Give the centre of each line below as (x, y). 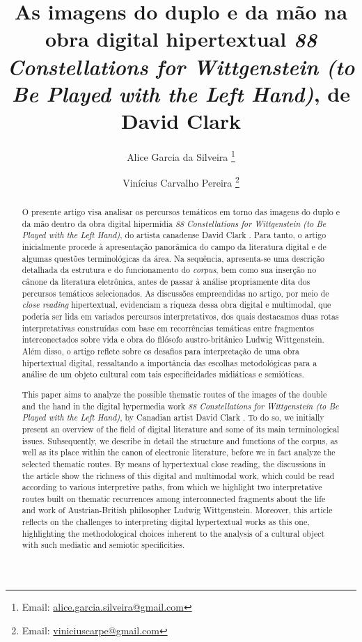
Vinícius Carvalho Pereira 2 (181, 181)
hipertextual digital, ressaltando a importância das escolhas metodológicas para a (170, 362)
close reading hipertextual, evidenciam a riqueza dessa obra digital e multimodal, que (176, 305)
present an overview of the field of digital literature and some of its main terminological (181, 429)
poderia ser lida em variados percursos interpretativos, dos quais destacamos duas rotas (180, 316)
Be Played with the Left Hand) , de (181, 93)
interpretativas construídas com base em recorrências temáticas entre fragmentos (168, 328)
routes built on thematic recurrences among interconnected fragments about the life (174, 498)
